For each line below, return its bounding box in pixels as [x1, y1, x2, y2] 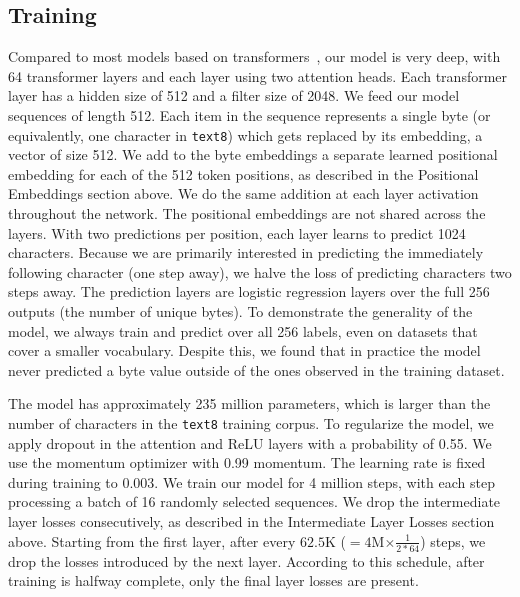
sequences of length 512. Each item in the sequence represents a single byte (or [8, 104, 491, 125]
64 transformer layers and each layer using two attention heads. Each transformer [8, 65, 508, 86]
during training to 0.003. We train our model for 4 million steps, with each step [8, 471, 495, 492]
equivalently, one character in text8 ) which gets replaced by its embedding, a [8, 124, 483, 145]
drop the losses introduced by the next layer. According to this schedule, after [8, 550, 485, 571]
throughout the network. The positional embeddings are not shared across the [8, 203, 486, 224]
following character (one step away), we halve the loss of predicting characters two [8, 261, 512, 282]
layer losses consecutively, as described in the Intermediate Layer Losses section [8, 510, 495, 531]
